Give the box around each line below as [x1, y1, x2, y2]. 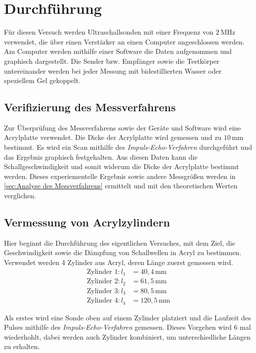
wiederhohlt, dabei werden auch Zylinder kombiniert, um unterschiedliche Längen [4, 331, 251, 342]
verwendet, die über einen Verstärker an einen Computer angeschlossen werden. [4, 36, 245, 46]
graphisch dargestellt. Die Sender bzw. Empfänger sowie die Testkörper [4, 55, 219, 66]
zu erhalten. [4, 341, 40, 352]
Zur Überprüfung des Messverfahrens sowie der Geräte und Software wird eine [4, 122, 241, 132]
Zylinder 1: [86, 268, 120, 275]
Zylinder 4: [86, 297, 120, 305]
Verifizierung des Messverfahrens [4, 99, 176, 115]
